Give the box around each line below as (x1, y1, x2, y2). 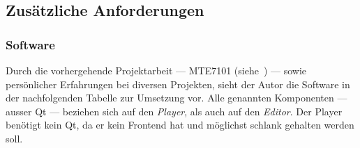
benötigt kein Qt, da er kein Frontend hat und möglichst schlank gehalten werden (6, 117, 354, 132)
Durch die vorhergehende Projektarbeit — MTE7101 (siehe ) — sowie (6, 63, 307, 77)
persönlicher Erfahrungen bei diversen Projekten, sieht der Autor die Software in (6, 76, 350, 91)
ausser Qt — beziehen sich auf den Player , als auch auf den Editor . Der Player (6, 104, 343, 118)
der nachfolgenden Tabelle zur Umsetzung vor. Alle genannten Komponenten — (6, 90, 347, 105)
